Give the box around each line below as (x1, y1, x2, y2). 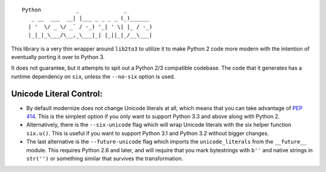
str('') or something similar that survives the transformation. (26, 155, 184, 162)
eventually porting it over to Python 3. (11, 53, 105, 60)
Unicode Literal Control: (11, 88, 103, 99)
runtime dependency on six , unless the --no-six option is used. (11, 73, 176, 80)
